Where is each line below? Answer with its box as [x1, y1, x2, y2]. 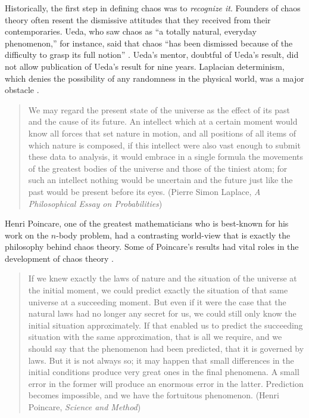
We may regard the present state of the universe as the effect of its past [28, 103, 291, 116]
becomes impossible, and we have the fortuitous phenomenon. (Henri [28, 389, 279, 401]
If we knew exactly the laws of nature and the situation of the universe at [28, 272, 297, 284]
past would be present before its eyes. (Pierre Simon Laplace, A [28, 185, 261, 197]
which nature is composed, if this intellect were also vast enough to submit [28, 138, 301, 151]
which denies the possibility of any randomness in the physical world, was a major [5, 72, 304, 84]
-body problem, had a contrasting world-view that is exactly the [56, 228, 291, 241]
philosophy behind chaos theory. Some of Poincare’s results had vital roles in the [5, 240, 299, 253]
